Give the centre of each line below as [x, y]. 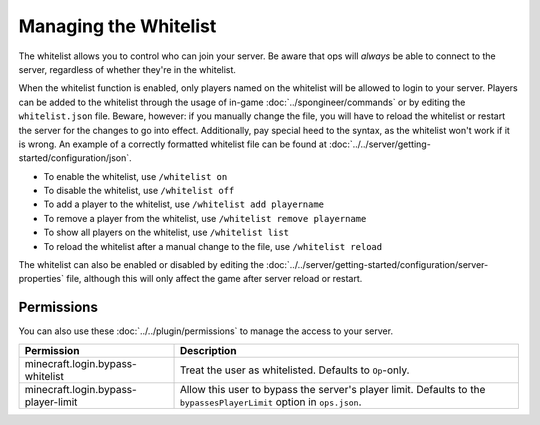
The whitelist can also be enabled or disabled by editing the [141, 265]
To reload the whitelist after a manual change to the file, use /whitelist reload [213, 246]
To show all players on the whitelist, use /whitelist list [166, 232]
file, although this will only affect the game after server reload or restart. [214, 279]
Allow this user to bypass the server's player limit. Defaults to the [332, 389]
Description [208, 350]
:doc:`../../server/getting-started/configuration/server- [377, 265]
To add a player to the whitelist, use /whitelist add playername [184, 204]
